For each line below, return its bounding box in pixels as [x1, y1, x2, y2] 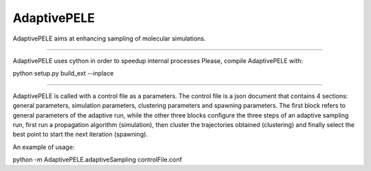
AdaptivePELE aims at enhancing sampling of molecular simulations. [12, 34, 206, 43]
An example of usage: [12, 143, 75, 151]
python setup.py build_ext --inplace [12, 69, 114, 78]
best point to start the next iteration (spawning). [12, 130, 148, 139]
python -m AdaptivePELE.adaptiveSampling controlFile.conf [12, 155, 182, 164]
